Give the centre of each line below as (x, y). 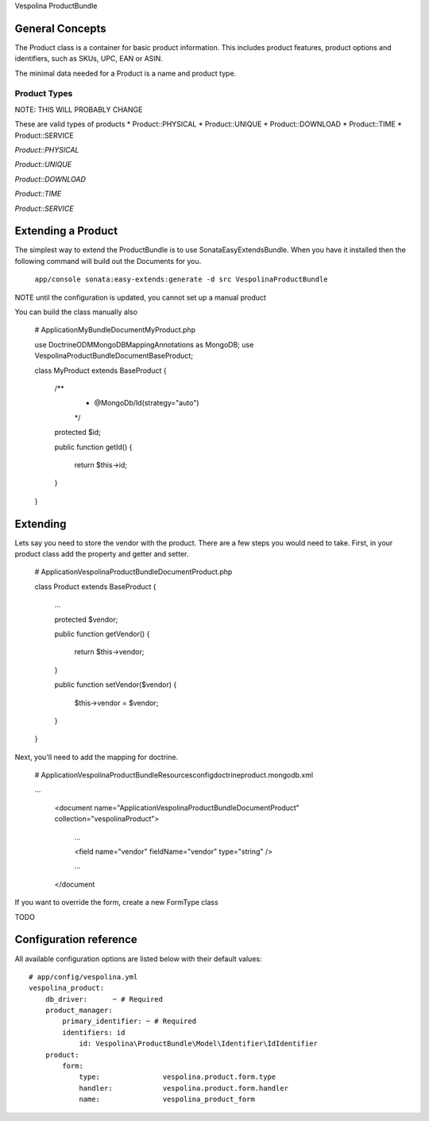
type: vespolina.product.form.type (178, 1077)
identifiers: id (94, 1032)
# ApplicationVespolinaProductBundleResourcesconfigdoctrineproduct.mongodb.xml (174, 775)
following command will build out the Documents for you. (108, 261)
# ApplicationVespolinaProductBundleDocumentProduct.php (133, 572)
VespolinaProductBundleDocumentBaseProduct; (114, 356)
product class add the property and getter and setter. (102, 554)
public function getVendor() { (102, 634)
